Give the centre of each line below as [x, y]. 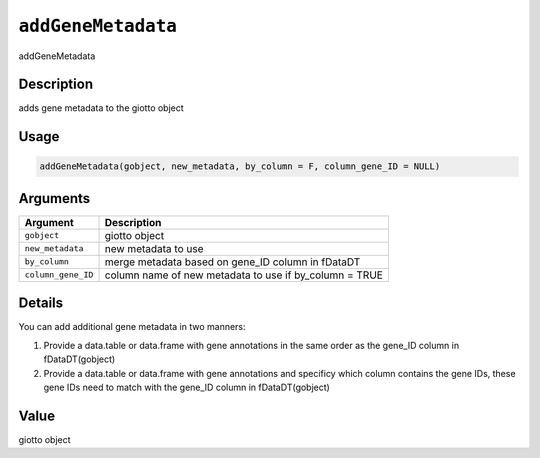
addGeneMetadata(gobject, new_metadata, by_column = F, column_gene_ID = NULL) [240, 166]
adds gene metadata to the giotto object [101, 108]
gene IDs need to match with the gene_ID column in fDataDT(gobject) [186, 387]
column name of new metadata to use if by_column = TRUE [244, 275]
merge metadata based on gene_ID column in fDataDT [232, 262]
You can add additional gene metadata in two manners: [132, 327]
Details [41, 303]
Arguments [54, 198]
